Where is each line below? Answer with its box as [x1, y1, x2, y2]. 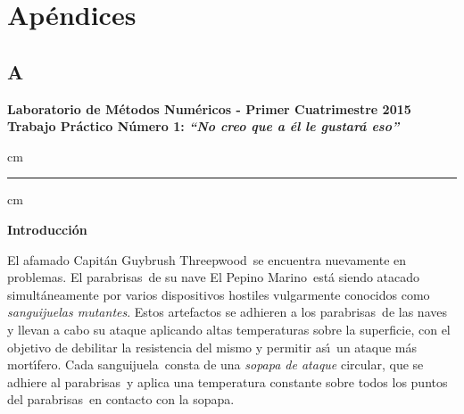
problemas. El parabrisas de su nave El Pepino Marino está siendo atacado [7, 268, 420, 286]
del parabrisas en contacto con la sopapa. [7, 390, 235, 409]
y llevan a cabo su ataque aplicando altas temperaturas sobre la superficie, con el [7, 319, 451, 338]
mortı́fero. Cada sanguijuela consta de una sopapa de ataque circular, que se [7, 355, 424, 374]
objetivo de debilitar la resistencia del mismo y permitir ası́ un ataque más [7, 337, 418, 356]
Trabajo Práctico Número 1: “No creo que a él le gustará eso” [7, 117, 400, 136]
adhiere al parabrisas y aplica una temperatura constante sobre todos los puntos [7, 372, 448, 391]
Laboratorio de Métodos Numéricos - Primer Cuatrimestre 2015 [7, 99, 411, 118]
